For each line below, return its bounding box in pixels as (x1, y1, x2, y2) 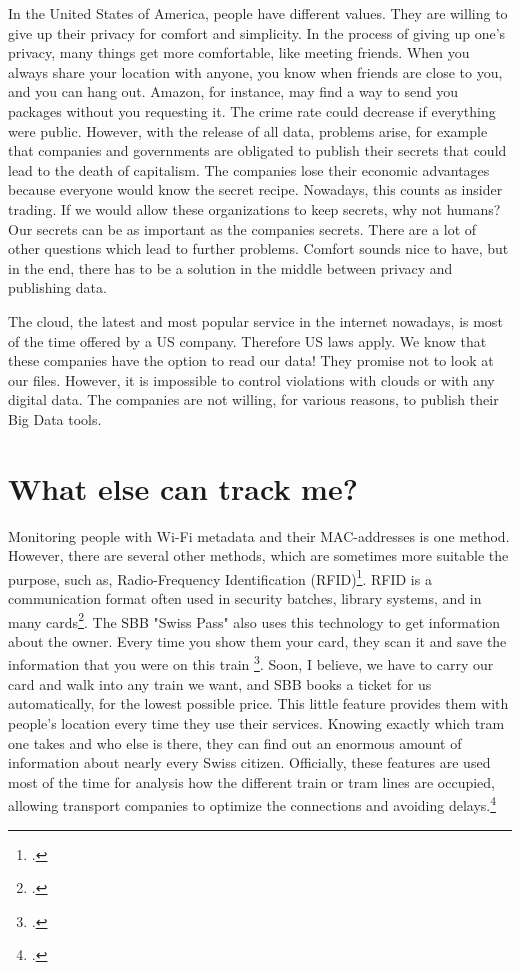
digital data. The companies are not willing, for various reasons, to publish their (8, 389, 499, 410)
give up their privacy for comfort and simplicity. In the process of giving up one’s (8, 22, 506, 43)
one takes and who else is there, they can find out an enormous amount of (8, 732, 462, 753)
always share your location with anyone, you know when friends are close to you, (8, 61, 503, 82)
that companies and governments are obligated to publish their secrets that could (8, 140, 507, 161)
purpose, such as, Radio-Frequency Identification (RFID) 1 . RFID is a (8, 565, 432, 589)
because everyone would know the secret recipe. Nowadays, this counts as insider (8, 179, 503, 200)
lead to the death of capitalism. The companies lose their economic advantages (8, 159, 490, 180)
